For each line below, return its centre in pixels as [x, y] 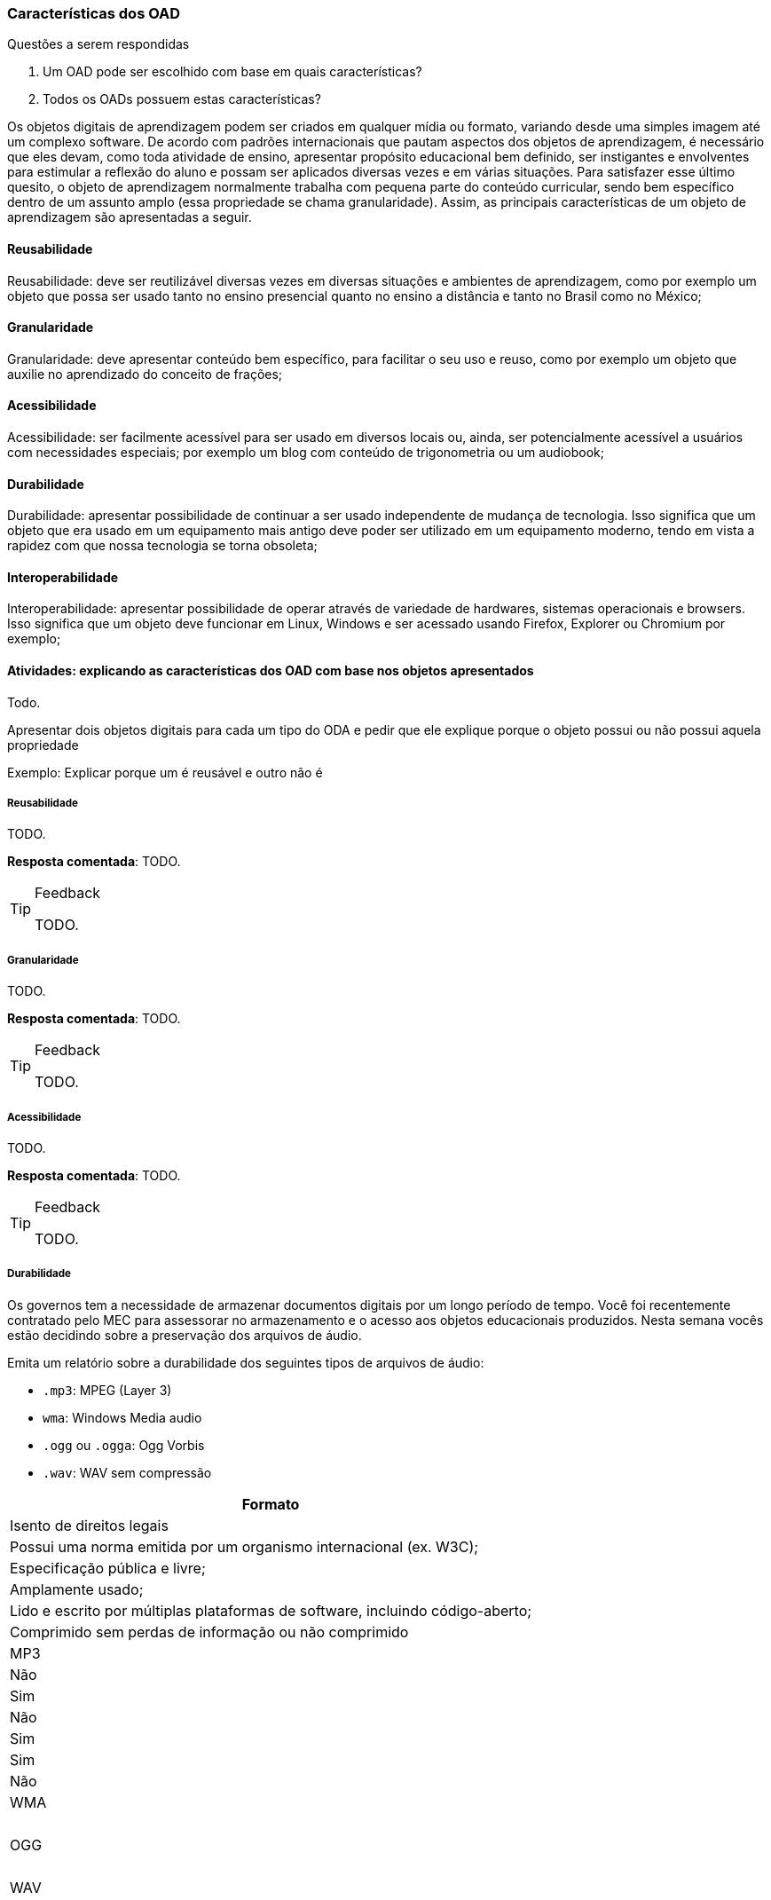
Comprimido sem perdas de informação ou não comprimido [209, 1632]
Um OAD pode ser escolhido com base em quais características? [232, 72]
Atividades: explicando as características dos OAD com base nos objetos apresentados [271, 671]
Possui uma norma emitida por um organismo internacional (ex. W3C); [244, 1546]
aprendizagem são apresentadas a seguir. [130, 217]
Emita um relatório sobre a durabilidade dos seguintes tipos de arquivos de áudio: [246, 1362]
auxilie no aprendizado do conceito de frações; [145, 374]
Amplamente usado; [77, 1589]
